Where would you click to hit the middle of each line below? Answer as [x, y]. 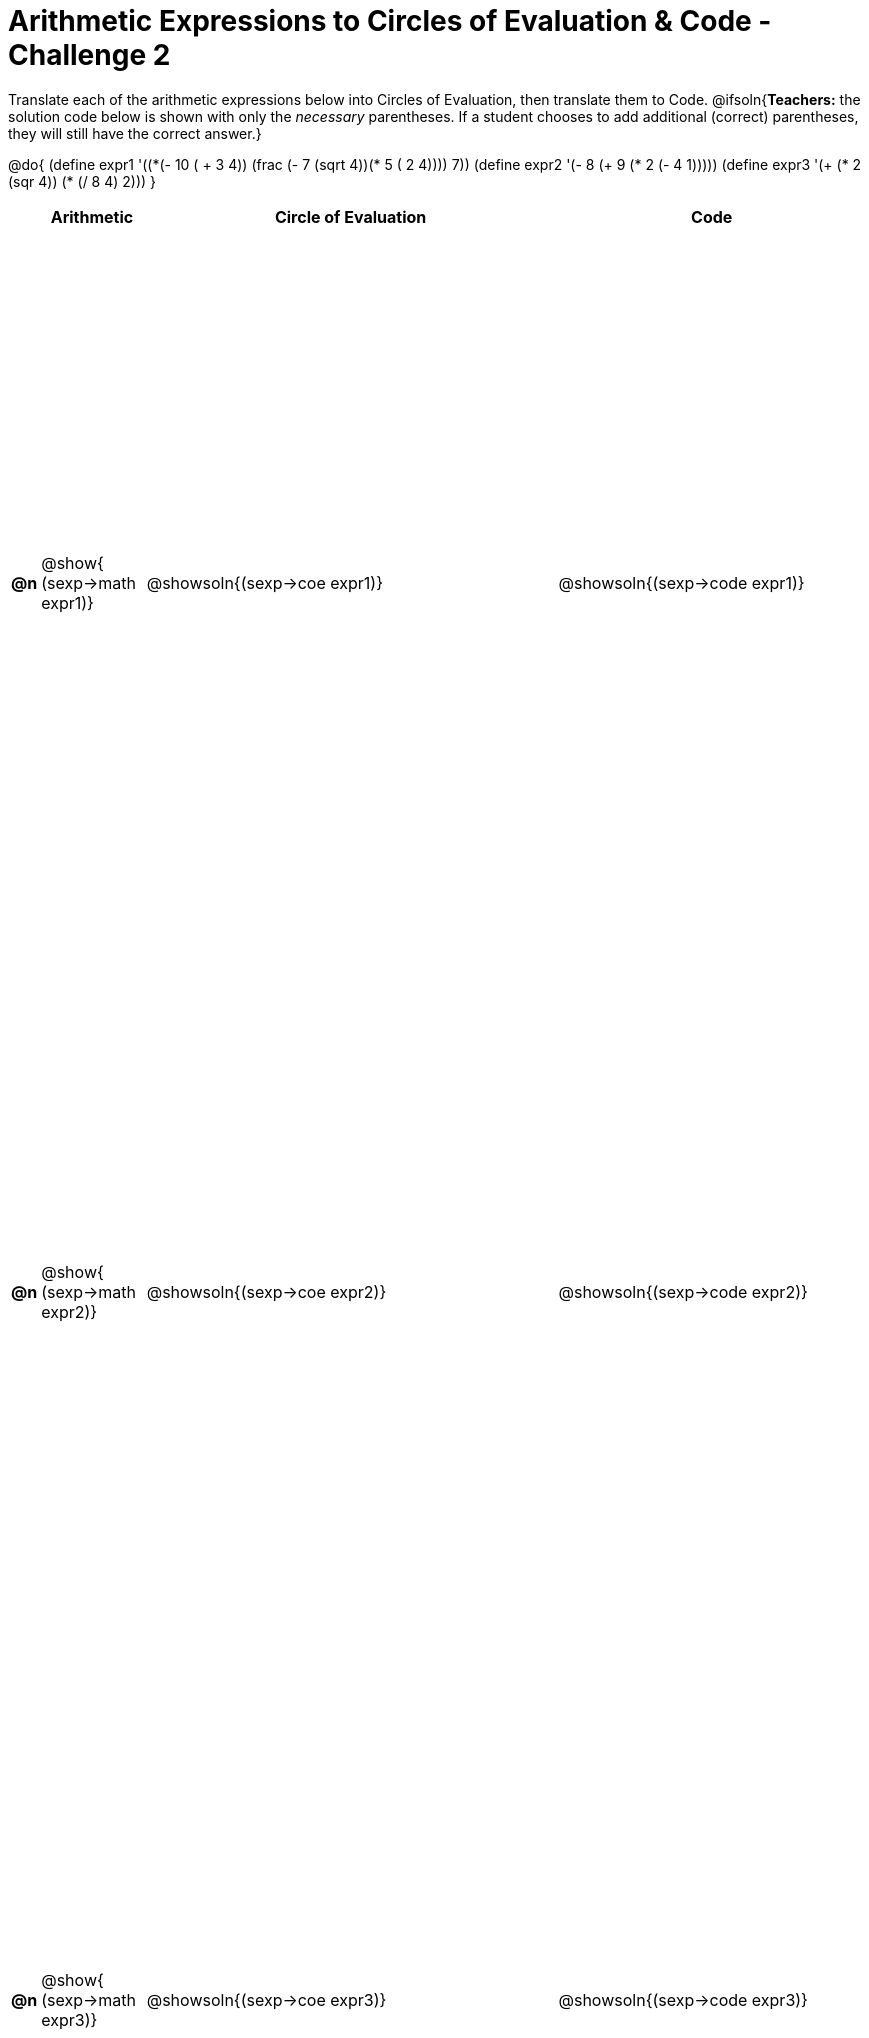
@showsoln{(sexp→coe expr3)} [266, 2000]
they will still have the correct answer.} [135, 133]
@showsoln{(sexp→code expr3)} [683, 2000]
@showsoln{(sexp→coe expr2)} [266, 1291]
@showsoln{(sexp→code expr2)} [683, 1291]
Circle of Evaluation [350, 216]
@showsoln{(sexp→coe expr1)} [264, 583]
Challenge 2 [89, 55]
